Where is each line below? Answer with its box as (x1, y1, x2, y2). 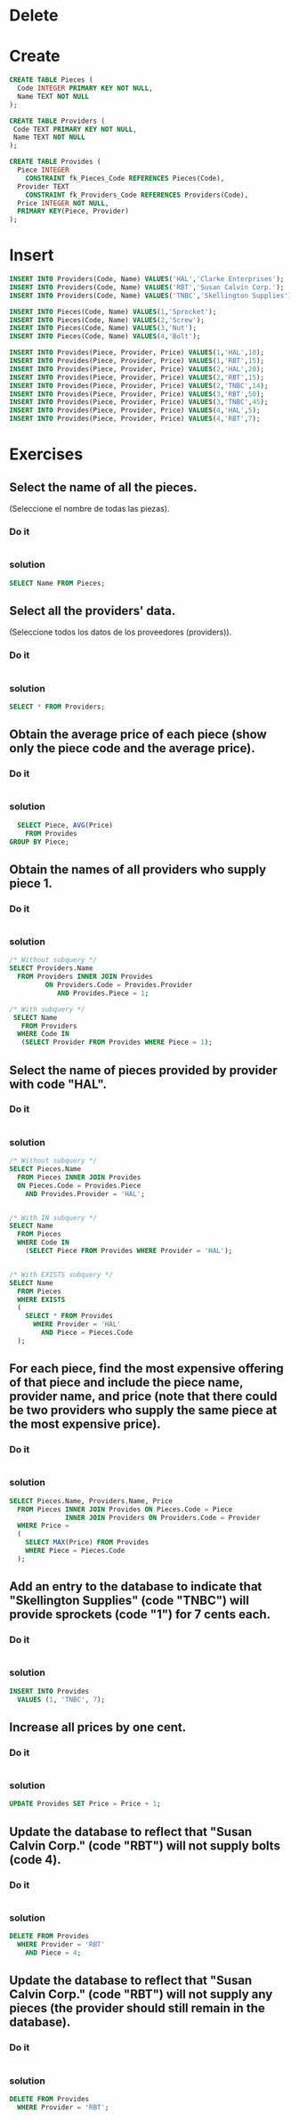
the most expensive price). (9, 1417, 162, 1432)
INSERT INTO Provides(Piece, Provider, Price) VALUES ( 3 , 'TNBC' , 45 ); (9, 398, 269, 407)
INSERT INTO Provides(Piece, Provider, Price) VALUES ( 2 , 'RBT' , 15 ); (9, 373, 265, 382)
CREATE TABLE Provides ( (9, 158, 101, 166)
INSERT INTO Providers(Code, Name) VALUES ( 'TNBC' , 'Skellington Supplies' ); (9, 291, 296, 300)
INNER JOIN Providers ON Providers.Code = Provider (65, 1513, 261, 1522)
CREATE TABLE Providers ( (9, 117, 105, 125)
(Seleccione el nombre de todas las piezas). (9, 504, 170, 514)
